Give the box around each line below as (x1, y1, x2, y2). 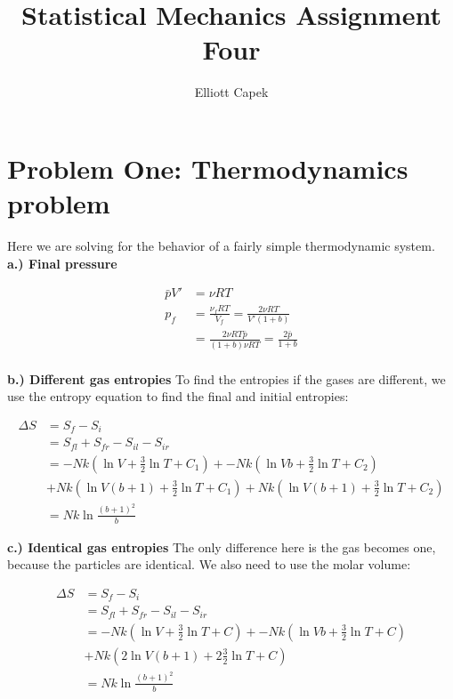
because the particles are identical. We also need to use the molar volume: (7, 555, 411, 574)
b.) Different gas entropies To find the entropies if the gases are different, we (7, 369, 446, 388)
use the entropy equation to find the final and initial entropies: (7, 387, 349, 406)
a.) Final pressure (7, 253, 117, 272)
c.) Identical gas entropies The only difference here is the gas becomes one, (7, 537, 436, 556)
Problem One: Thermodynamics (7, 149, 409, 186)
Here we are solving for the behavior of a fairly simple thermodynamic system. (7, 237, 435, 255)
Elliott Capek (194, 83, 269, 101)
